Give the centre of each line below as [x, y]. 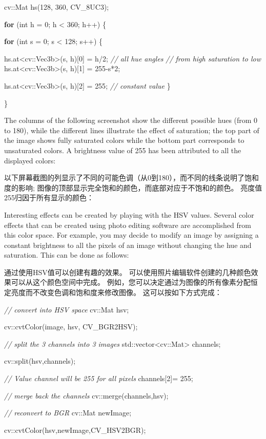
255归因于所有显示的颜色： [49, 197]
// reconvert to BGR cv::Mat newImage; [68, 413]
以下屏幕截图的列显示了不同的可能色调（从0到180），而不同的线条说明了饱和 [131, 177]
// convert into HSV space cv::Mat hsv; [67, 309]
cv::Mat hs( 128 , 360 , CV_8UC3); [57, 7]
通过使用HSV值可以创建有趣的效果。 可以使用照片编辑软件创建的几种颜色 [128, 272]
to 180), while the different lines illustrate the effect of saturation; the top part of [132, 130]
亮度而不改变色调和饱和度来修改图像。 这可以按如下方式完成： [116, 292]
